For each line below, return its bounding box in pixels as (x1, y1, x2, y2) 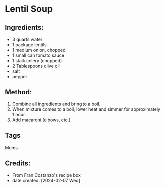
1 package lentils (12, 42, 47, 48)
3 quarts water (12, 36, 43, 42)
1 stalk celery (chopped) (12, 58, 62, 63)
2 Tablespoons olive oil (12, 63, 60, 69)
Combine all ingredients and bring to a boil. (12, 101, 101, 107)
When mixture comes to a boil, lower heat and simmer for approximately (12, 106, 161, 112)
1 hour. (12, 111, 26, 117)
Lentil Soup (5, 3, 53, 15)
